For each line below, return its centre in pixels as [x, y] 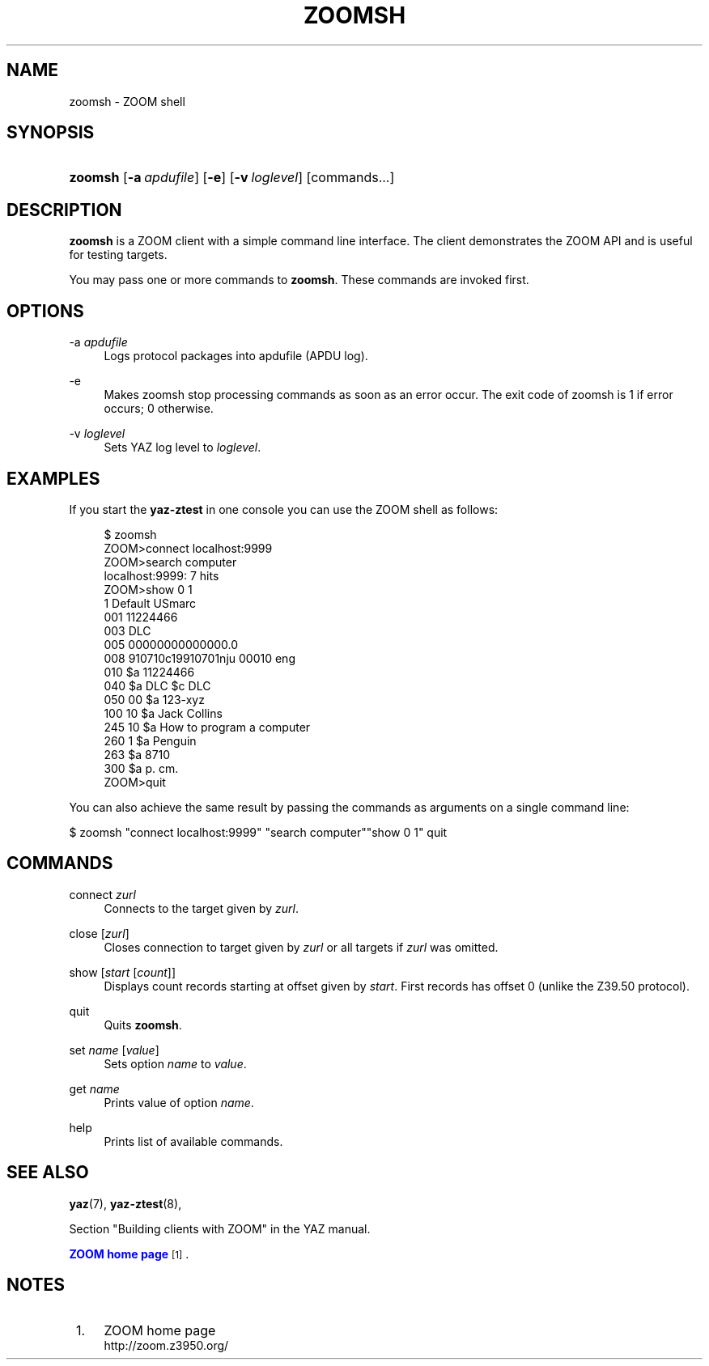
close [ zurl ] [99, 933]
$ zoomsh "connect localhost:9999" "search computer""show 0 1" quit [258, 832]
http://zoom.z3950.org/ [166, 1345]
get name [94, 1088]
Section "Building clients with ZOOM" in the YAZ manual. [220, 1228]
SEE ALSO [48, 1173]
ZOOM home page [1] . [129, 1254]
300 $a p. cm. [141, 768]
